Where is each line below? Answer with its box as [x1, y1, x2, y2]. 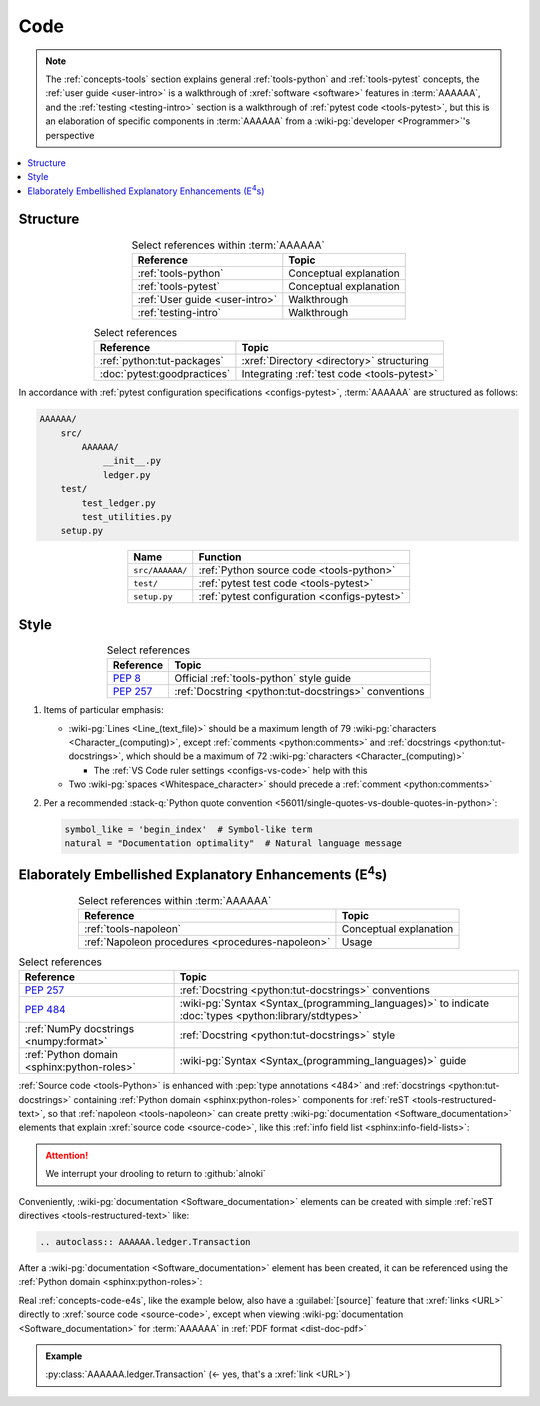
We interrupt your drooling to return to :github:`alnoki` [45, 1168, 267, 1180]
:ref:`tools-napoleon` [83, 921, 182, 935]
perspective [45, 129, 95, 141]
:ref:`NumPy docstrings [24, 1022, 135, 1036]
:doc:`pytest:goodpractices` [100, 367, 231, 381]
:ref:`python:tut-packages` [100, 354, 225, 368]
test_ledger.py [81, 497, 157, 509]
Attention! [45, 1149, 89, 1161]
